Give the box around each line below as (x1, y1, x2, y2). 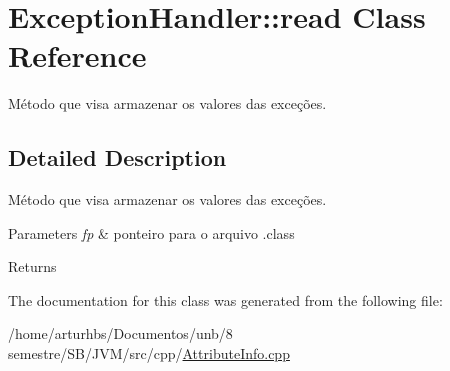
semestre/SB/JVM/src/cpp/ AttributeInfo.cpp (8, 343, 290, 364)
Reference (8, 35, 147, 76)
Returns (8, 256, 57, 277)
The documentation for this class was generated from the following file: (8, 289, 443, 310)
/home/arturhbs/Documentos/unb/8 (8, 323, 233, 344)
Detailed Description (8, 142, 227, 173)
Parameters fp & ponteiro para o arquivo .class (8, 222, 295, 243)
